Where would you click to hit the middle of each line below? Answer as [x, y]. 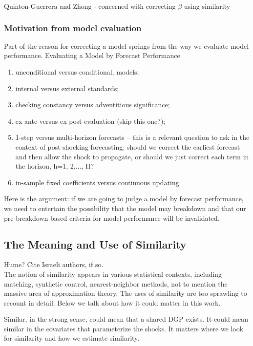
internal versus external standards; [67, 88]
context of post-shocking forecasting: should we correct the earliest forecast [128, 146]
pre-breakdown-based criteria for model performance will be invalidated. [112, 218]
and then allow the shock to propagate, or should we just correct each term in [132, 156]
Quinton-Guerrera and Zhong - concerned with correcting [90, 6]
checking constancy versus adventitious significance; [93, 105]
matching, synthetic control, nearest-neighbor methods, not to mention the [116, 283]
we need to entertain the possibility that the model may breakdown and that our [125, 208]
